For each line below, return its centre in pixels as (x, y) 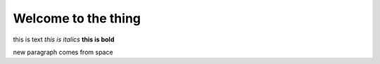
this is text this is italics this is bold (64, 39)
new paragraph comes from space (63, 52)
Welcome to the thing (77, 18)
